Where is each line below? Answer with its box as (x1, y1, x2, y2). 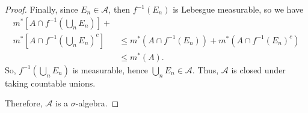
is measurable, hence (72, 63, 149, 76)
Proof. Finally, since (5, 3, 78, 15)
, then (108, 3, 131, 15)
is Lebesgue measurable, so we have (173, 3, 304, 15)
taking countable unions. (5, 76, 96, 89)
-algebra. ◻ (75, 97, 119, 109)
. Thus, (192, 63, 219, 76)
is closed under (231, 63, 286, 76)
